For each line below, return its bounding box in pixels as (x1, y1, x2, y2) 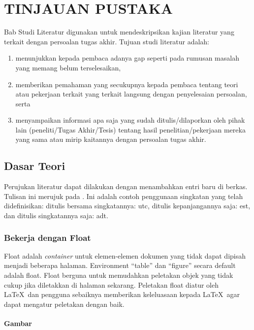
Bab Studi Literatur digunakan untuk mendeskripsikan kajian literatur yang (4, 27, 234, 37)
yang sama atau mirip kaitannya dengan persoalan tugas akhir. (15, 134, 206, 144)
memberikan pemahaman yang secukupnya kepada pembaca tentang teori (15, 79, 238, 89)
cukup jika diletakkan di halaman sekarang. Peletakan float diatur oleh (4, 279, 219, 290)
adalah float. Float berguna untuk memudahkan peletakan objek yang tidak (4, 270, 233, 280)
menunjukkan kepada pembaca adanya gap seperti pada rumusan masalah (15, 53, 239, 63)
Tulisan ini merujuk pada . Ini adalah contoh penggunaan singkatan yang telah (4, 191, 243, 201)
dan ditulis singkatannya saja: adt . (4, 210, 108, 221)
